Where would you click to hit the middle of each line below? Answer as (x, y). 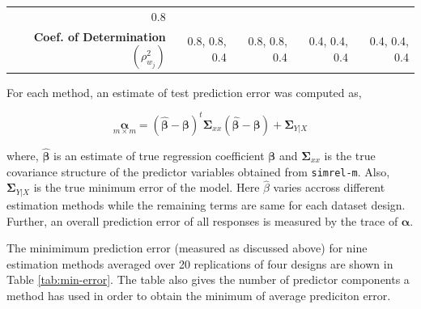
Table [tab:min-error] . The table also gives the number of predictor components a (208, 279)
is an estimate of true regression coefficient (159, 155)
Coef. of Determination (100, 36)
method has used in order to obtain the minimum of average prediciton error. (199, 295)
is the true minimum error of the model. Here (147, 187)
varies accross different (329, 187)
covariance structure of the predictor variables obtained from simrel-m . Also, (198, 171)
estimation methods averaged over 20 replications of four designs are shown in (200, 263)
